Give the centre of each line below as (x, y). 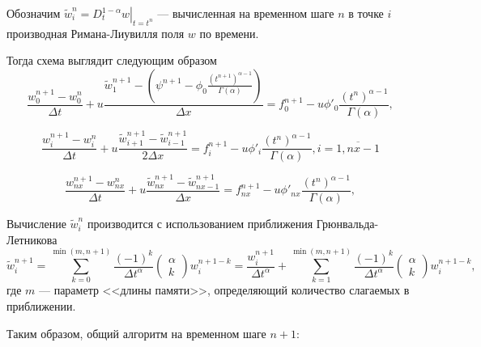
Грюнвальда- (347, 224)
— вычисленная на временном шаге (246, 13)
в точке (366, 13)
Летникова (32, 239)
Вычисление (36, 224)
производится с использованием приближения (200, 224)
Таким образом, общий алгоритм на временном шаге (136, 333)
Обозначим (34, 13)
